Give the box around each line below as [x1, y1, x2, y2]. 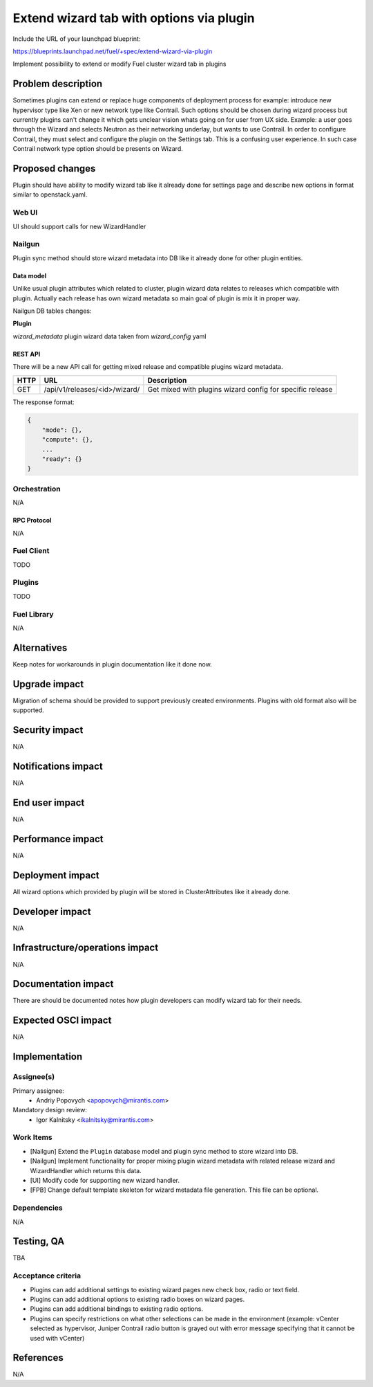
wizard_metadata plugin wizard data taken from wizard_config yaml [12, 332, 207, 341]
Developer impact [12, 905, 91, 917]
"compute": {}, [41, 436, 93, 444]
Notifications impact [12, 760, 103, 772]
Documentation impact [12, 978, 114, 990]
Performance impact [12, 833, 104, 844]
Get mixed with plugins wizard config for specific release [147, 384, 333, 394]
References [12, 1352, 64, 1363]
